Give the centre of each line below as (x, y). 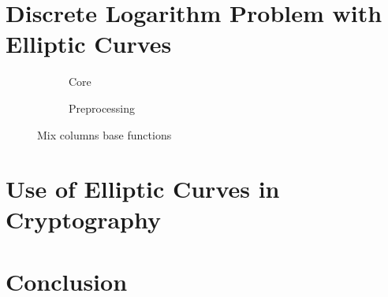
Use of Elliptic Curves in (143, 189)
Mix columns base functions (104, 134)
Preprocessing (102, 108)
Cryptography (83, 219)
